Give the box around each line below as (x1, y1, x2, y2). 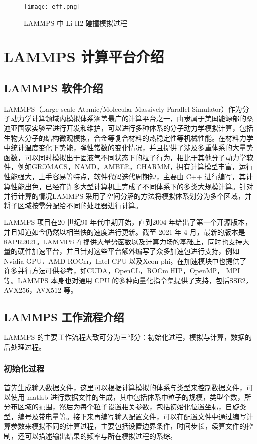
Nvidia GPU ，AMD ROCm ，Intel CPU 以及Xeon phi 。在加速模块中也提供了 (4, 255, 247, 266)
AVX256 (4, 284, 29, 295)
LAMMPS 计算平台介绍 (4, 46, 164, 67)
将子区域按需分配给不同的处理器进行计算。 (4, 200, 142, 210)
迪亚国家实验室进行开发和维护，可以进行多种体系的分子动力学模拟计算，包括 (4, 123, 253, 133)
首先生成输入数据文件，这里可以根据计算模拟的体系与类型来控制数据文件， (4, 382, 246, 392)
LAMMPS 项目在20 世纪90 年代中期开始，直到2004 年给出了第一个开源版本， (4, 217, 252, 227)
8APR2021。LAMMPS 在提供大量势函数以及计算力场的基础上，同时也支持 (4, 236, 243, 246)
